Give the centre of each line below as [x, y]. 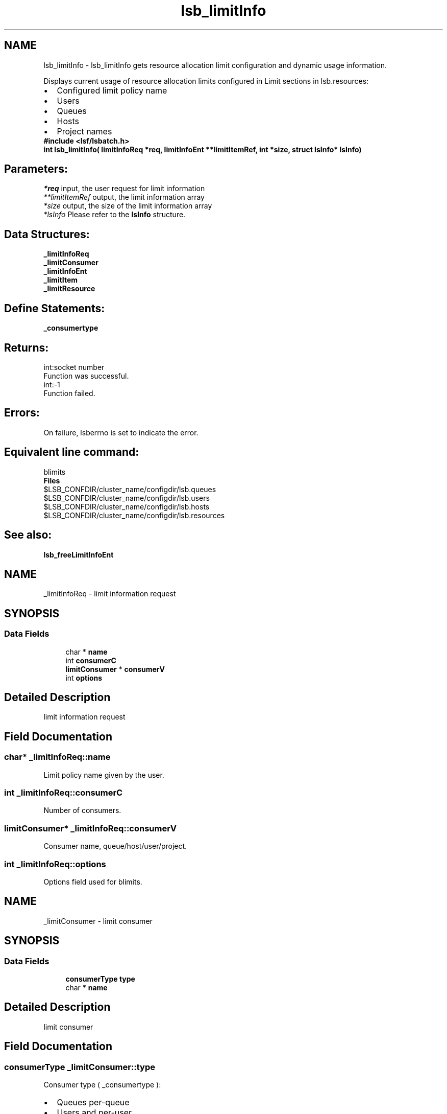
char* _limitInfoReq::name [57, 757]
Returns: [27, 347]
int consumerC [91, 660]
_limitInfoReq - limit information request [110, 594]
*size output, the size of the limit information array [128, 206]
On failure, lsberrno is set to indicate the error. [121, 432]
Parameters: [36, 169]
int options [84, 678]
